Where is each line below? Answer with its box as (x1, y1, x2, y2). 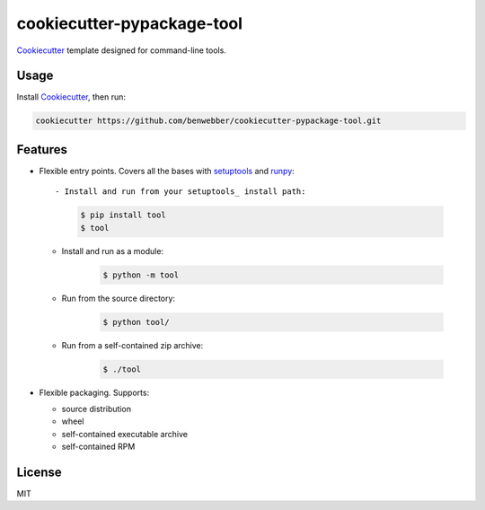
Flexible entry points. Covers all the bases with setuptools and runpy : (39, 165, 295, 176)
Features (16, 142, 67, 157)
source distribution (61, 403, 132, 414)
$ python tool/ (102, 317, 170, 327)
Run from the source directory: (61, 293, 175, 303)
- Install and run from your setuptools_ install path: (55, 187, 306, 197)
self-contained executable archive (61, 428, 189, 439)
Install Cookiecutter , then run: (16, 92, 126, 102)
